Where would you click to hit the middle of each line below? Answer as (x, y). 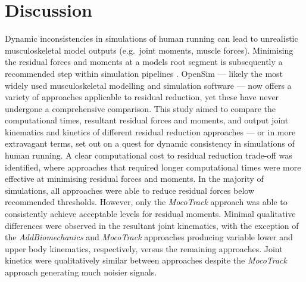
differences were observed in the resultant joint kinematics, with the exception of (152, 225)
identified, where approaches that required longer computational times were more (153, 167)
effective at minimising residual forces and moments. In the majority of (134, 179)
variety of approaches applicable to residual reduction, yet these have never (142, 97)
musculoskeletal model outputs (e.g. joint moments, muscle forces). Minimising (149, 50)
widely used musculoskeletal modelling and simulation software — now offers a (148, 85)
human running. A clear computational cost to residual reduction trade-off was (149, 155)
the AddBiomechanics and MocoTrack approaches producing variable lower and (149, 237)
